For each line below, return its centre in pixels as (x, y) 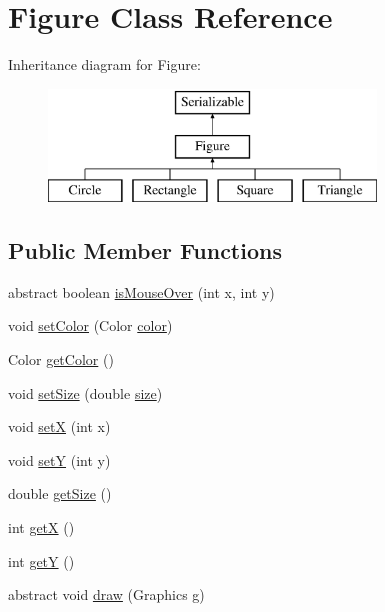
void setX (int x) (59, 426)
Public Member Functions (145, 250)
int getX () (41, 527)
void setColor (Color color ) (90, 325)
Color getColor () (61, 359)
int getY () (41, 560)
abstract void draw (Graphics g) (106, 594)
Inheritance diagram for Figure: (104, 64)
